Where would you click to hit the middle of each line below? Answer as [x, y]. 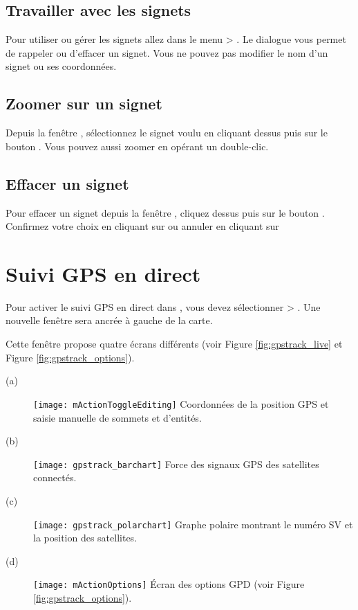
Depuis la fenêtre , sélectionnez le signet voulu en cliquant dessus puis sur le [167, 133]
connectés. [55, 477]
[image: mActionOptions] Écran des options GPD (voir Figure [169, 584]
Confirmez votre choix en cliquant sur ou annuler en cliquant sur [142, 226]
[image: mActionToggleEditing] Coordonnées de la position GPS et [181, 403]
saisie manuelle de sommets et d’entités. [117, 417]
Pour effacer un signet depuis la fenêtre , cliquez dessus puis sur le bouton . [165, 212]
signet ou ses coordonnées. [61, 66]
